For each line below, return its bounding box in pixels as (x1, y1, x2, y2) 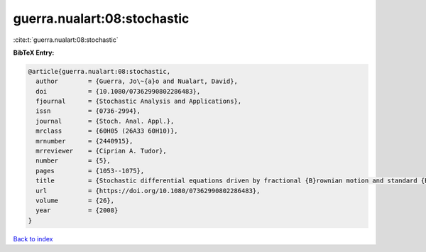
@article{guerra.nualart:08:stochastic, (28, 67, 170, 75)
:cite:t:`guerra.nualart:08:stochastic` (13, 35, 119, 44)
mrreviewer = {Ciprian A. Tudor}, (35, 147, 167, 155)
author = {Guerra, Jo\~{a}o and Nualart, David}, (35, 77, 238, 85)
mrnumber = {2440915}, (35, 137, 133, 145)
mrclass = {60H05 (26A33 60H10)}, (35, 127, 178, 135)
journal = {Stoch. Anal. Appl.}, (35, 117, 175, 125)
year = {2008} (35, 207, 119, 214)
